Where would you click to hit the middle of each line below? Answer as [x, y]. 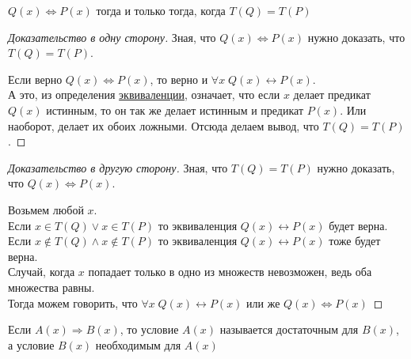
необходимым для [138, 344]
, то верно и [179, 79]
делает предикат [332, 94]
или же [263, 302]
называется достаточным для [289, 329]
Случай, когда [42, 272]
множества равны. [51, 287]
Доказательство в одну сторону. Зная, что [112, 37]
